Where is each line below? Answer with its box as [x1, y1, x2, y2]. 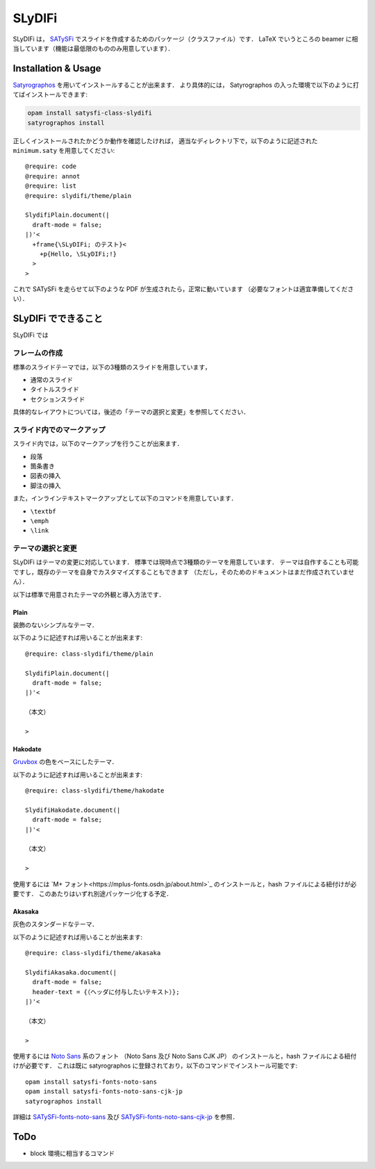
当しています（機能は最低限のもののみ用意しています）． [12, 44, 174, 52]
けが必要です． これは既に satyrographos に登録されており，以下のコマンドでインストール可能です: [12, 1061, 298, 1070]
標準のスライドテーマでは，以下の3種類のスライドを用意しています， [12, 363, 211, 371]
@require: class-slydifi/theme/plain [25, 649, 154, 658]
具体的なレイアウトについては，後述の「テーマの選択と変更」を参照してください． [12, 408, 250, 416]
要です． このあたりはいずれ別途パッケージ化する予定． [12, 890, 173, 898]
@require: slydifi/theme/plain [25, 192, 132, 199]
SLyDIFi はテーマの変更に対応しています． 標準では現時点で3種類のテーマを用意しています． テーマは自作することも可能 [12, 558, 359, 566]
